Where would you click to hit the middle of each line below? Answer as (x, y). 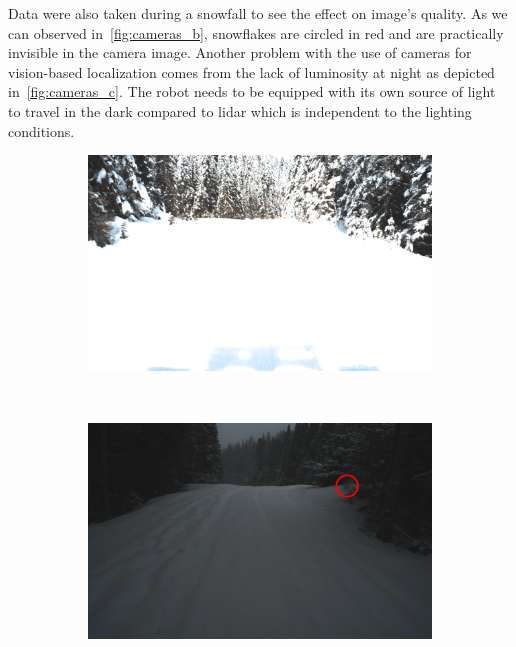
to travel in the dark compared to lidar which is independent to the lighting (240, 110)
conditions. (41, 130)
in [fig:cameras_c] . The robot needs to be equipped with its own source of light (252, 91)
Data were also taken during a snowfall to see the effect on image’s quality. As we (258, 13)
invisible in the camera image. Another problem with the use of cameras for (240, 52)
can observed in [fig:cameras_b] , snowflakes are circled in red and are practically (256, 32)
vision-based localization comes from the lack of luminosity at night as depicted (251, 71)
